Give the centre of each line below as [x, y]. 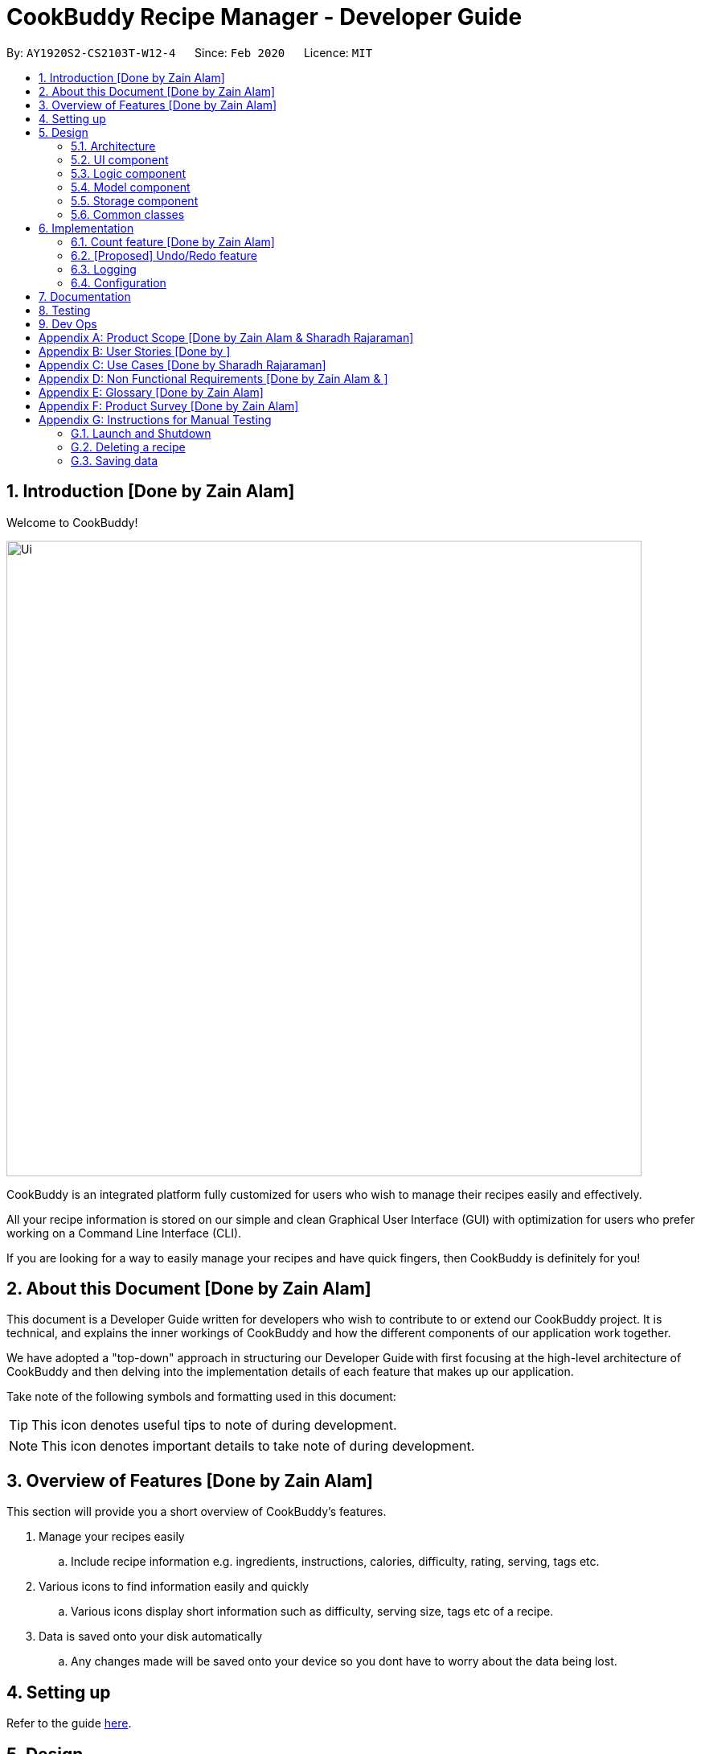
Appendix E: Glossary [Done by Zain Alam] [151, 392]
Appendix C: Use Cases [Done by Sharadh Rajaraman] [182, 364]
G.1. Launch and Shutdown [141, 433]
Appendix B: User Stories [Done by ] [135, 351]
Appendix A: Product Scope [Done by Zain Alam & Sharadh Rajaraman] [226, 337]
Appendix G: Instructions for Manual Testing [155, 419]
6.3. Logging [104, 269]
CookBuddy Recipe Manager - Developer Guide [264, 17]
